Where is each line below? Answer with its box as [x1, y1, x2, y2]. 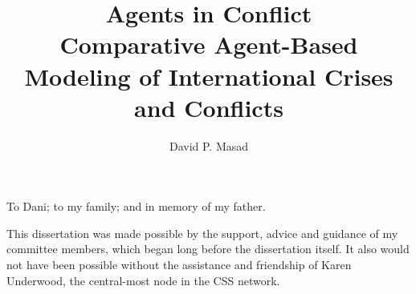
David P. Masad [169, 137, 249, 154]
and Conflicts [134, 91, 283, 123]
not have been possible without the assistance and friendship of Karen [6, 256, 352, 273]
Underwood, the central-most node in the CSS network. [6, 272, 280, 288]
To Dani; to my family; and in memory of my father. [6, 198, 266, 215]
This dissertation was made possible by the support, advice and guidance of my [6, 224, 398, 241]
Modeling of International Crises [24, 59, 394, 92]
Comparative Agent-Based [59, 28, 358, 61]
